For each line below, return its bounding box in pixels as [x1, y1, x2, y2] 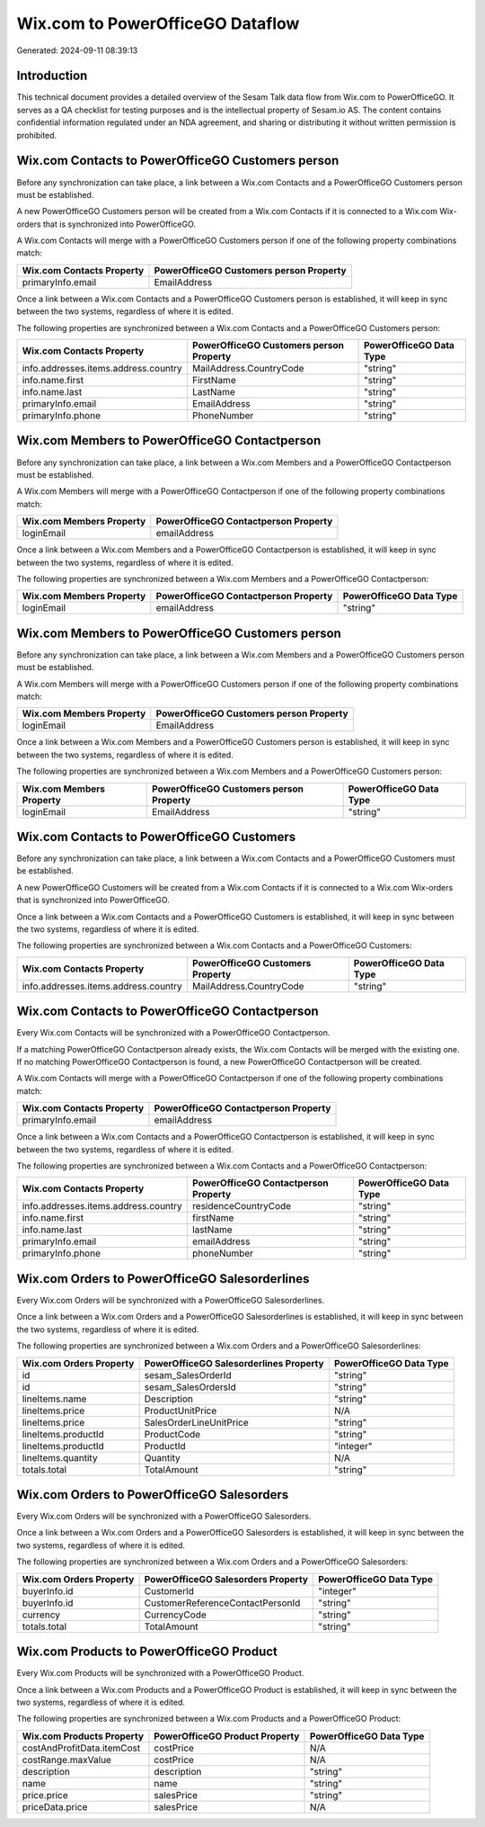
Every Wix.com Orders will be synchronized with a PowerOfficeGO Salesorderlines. [16, 1294, 325, 1305]
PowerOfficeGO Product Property [154, 1730, 300, 1742]
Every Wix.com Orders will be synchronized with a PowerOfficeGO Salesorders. [16, 1511, 312, 1522]
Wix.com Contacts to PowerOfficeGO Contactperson [16, 1004, 319, 1019]
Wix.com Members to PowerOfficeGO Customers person [16, 625, 341, 640]
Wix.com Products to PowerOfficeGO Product [16, 1644, 278, 1660]
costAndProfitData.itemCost [22, 1742, 141, 1754]
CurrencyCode [144, 1608, 207, 1621]
